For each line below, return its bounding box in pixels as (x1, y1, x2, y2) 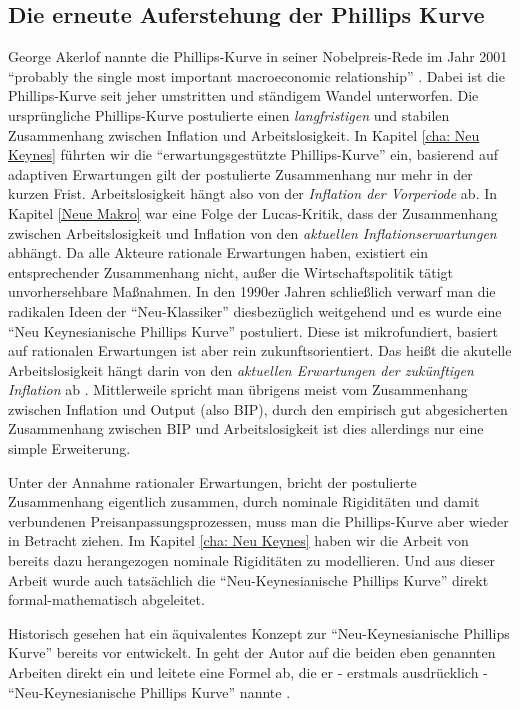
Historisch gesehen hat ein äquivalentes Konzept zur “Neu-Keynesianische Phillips (8, 622, 510, 643)
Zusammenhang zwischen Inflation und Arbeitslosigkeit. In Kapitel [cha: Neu (8, 124, 480, 145)
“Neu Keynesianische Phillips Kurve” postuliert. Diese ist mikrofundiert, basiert (8, 320, 498, 341)
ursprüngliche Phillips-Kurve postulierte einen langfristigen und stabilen (8, 104, 450, 125)
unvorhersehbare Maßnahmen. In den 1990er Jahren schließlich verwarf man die (8, 281, 496, 302)
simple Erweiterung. (8, 438, 131, 459)
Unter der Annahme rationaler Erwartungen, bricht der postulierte (8, 471, 417, 492)
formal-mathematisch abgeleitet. (8, 589, 205, 610)
